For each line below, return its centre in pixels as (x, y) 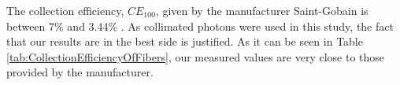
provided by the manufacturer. (80, 72)
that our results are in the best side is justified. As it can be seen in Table (185, 41)
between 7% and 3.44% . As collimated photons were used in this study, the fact (200, 26)
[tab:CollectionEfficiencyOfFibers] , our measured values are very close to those (196, 56)
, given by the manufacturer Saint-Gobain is (262, 10)
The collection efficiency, (65, 10)
